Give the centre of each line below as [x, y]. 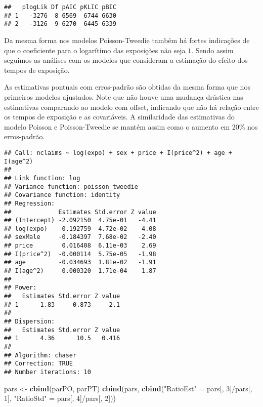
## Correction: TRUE [39, 364]
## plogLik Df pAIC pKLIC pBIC [60, 7]
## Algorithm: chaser [40, 355]
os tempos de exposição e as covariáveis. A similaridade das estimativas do [119, 117]
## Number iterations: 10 [48, 372]
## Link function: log [42, 178]
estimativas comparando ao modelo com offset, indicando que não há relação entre [131, 107]
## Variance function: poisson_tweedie [71, 187]
